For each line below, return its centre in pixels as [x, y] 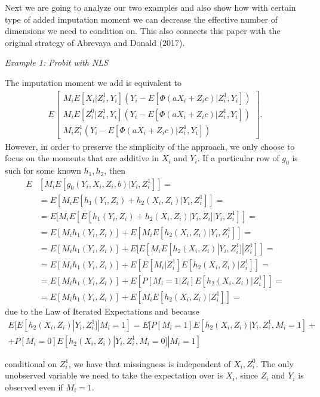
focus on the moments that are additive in [82, 158]
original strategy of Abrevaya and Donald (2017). [95, 42]
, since [247, 375]
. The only [275, 363]
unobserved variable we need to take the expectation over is [114, 375]
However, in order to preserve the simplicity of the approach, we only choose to [150, 146]
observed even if [34, 387]
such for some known [43, 170]
